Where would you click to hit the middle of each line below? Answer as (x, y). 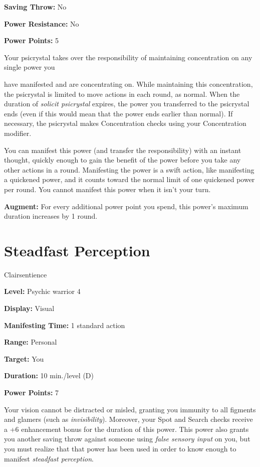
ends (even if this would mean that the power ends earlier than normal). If (118, 113)
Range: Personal (31, 342)
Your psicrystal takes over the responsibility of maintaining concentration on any (128, 57)
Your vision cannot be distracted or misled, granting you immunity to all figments (130, 409)
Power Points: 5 (32, 40)
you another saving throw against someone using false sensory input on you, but (127, 439)
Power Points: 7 (32, 392)
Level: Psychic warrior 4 (42, 291)
